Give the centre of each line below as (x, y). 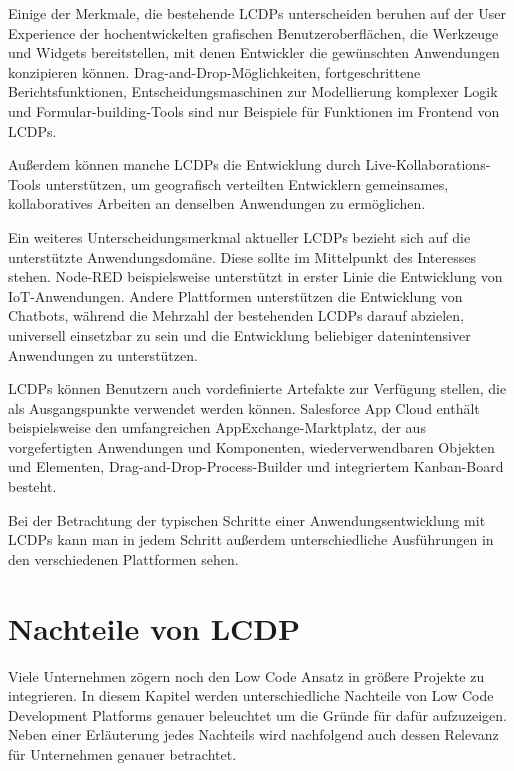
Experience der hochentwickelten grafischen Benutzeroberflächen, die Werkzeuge (253, 32)
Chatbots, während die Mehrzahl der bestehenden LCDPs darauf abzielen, (236, 315)
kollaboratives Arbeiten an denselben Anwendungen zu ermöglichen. (217, 203)
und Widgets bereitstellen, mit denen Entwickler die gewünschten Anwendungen (254, 52)
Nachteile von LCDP (154, 627)
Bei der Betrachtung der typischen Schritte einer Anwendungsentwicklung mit (247, 519)
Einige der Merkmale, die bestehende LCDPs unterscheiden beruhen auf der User (257, 13)
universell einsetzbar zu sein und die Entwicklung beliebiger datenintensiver (239, 334)
